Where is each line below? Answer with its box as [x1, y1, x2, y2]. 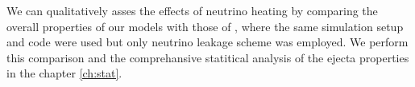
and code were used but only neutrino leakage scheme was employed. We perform [6, 34, 409, 50]
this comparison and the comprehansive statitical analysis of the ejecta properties [6, 49, 409, 65]
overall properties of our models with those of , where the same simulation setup [6, 18, 404, 34]
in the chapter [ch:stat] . [6, 65, 122, 81]
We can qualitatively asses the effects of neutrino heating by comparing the [6, 2, 378, 18]
